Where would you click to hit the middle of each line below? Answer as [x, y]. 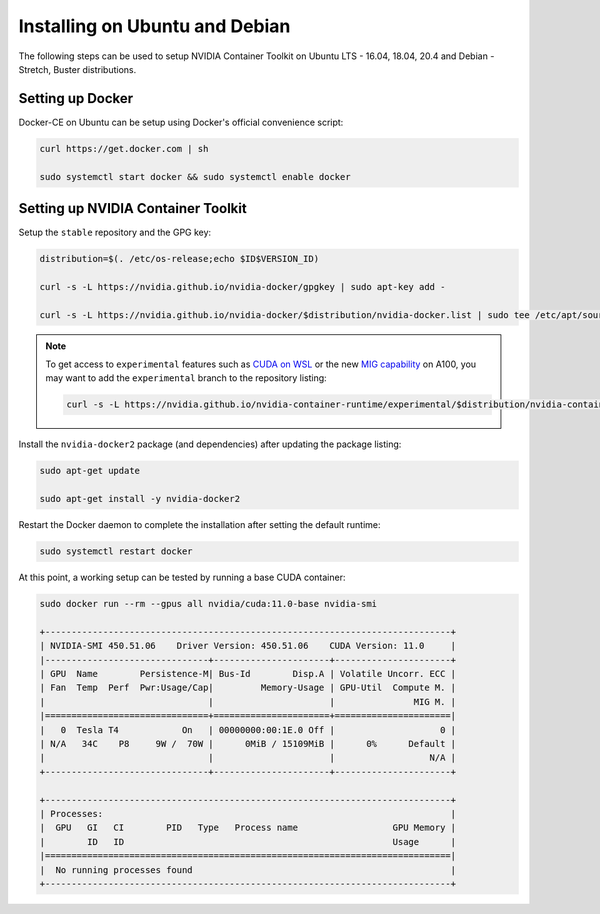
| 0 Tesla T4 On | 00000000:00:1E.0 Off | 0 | [248, 729]
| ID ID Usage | [248, 841]
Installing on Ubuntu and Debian [154, 26]
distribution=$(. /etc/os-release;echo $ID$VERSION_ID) [179, 259]
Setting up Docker [76, 98]
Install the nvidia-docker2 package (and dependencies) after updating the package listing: [210, 444]
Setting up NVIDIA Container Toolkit [132, 208]
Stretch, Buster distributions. [77, 69]
